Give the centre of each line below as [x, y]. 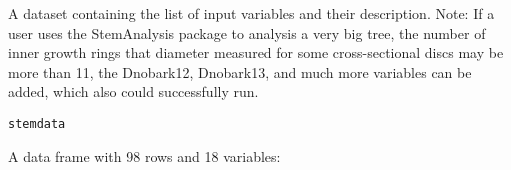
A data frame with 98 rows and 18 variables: [144, 155]
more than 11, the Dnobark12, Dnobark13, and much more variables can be [240, 71]
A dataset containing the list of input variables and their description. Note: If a [251, 13]
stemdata [37, 123]
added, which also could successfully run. [133, 91]
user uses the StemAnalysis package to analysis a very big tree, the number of [247, 32]
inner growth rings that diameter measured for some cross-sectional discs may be [256, 52]
